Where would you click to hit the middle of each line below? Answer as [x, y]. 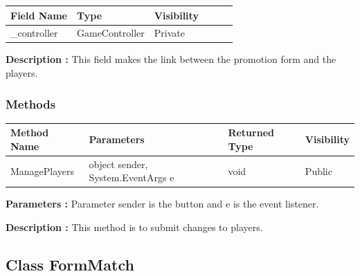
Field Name [39, 15]
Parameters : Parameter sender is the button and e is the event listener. [162, 204]
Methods [31, 103]
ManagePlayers [43, 171]
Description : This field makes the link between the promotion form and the [171, 59]
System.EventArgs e [132, 177]
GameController [110, 33]
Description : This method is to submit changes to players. [134, 227]
